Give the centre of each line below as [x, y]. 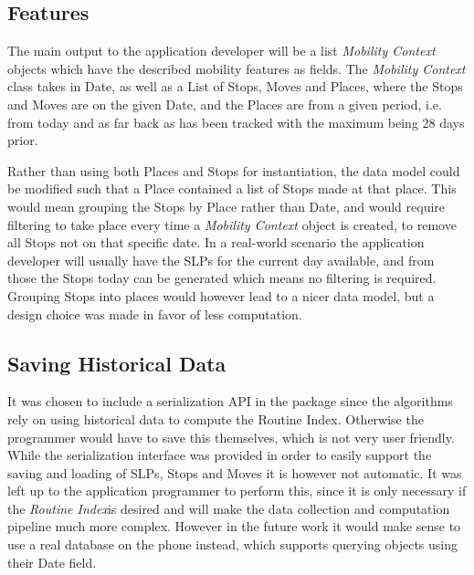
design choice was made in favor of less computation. [155, 314]
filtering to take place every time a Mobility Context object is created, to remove [232, 224]
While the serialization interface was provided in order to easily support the [220, 455]
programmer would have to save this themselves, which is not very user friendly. [231, 437]
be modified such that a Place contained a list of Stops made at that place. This [232, 188]
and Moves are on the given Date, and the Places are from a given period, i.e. [225, 104]
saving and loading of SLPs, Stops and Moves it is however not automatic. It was [235, 472]
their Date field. [52, 562]
